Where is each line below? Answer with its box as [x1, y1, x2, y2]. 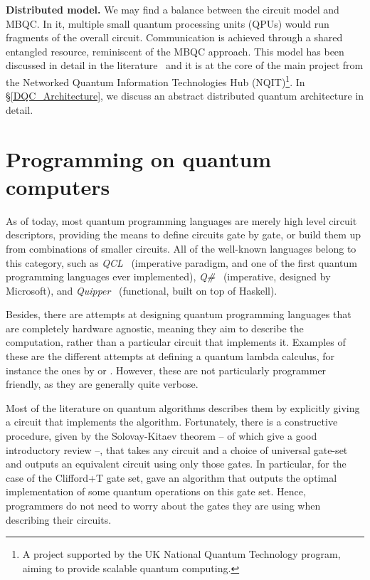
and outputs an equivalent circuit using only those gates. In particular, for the [6, 456, 347, 471]
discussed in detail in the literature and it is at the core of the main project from [6, 58, 364, 73]
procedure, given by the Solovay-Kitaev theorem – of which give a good [6, 428, 317, 443]
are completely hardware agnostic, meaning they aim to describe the [6, 320, 304, 335]
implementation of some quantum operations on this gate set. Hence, [6, 484, 306, 499]
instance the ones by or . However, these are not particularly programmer [6, 362, 327, 377]
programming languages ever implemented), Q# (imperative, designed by [6, 269, 331, 284]
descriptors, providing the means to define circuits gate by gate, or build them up [6, 227, 361, 242]
